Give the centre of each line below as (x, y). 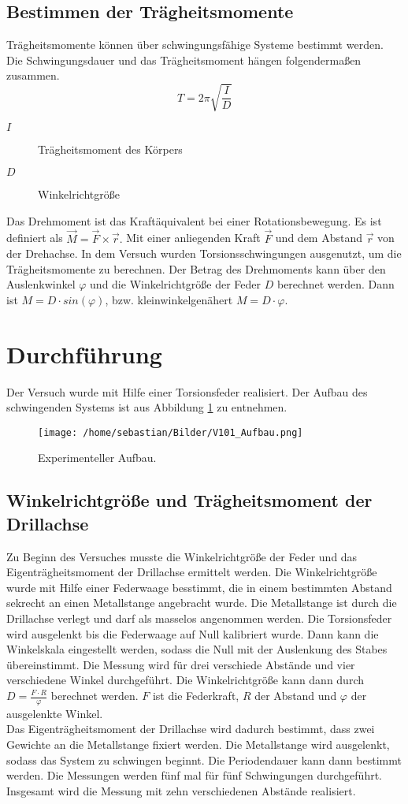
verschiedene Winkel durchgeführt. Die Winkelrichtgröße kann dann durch (185, 680)
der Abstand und (296, 695)
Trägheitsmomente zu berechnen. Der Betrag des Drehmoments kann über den (196, 268)
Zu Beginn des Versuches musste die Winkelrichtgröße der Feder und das (182, 556)
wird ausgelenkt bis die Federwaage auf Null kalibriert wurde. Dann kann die (193, 633)
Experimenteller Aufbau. (97, 458)
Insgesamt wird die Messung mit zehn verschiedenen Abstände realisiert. (181, 790)
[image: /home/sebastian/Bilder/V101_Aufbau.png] (171, 432)
